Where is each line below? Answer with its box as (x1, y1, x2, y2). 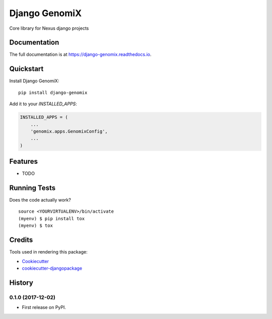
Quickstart (9, 65, 44, 73)
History (9, 278, 34, 287)
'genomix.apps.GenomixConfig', (30, 129, 108, 134)
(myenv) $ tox (18, 223, 53, 229)
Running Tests (9, 184, 55, 192)
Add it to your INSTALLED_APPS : (9, 101, 78, 107)
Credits (9, 236, 33, 244)
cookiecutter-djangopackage (22, 265, 83, 271)
